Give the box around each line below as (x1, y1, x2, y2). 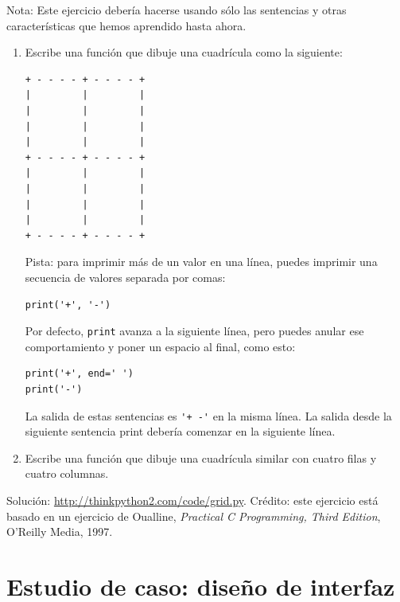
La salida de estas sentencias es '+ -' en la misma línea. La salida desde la (25, 407, 392, 424)
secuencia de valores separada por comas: (25, 268, 226, 285)
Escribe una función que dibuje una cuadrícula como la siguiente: (25, 44, 343, 61)
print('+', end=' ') (25, 368, 134, 380)
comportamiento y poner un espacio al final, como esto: (25, 338, 296, 354)
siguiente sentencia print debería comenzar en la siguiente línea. (25, 423, 336, 440)
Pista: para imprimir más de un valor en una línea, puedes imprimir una (25, 253, 378, 270)
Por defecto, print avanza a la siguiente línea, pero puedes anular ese (25, 322, 364, 339)
